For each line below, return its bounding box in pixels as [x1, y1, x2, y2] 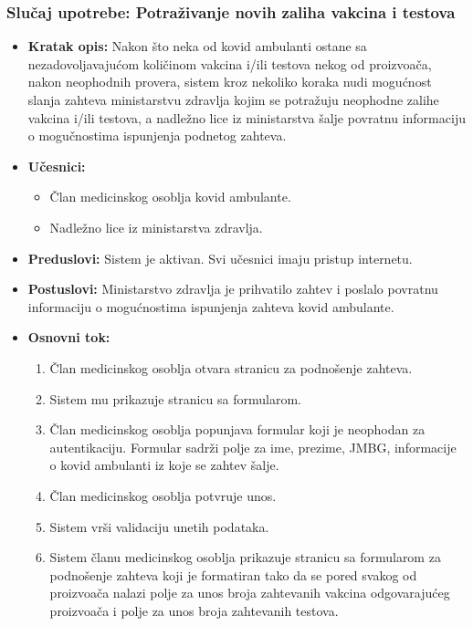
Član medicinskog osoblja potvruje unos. [49, 485, 277, 505]
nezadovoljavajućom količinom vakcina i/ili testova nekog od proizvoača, [27, 54, 432, 73]
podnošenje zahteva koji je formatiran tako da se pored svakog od [49, 565, 417, 584]
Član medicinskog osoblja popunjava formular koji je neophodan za [49, 420, 426, 439]
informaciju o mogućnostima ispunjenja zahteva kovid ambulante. [27, 297, 394, 316]
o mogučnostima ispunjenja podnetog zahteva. [27, 126, 287, 145]
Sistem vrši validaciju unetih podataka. [49, 516, 269, 536]
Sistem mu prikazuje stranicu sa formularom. [49, 389, 301, 408]
